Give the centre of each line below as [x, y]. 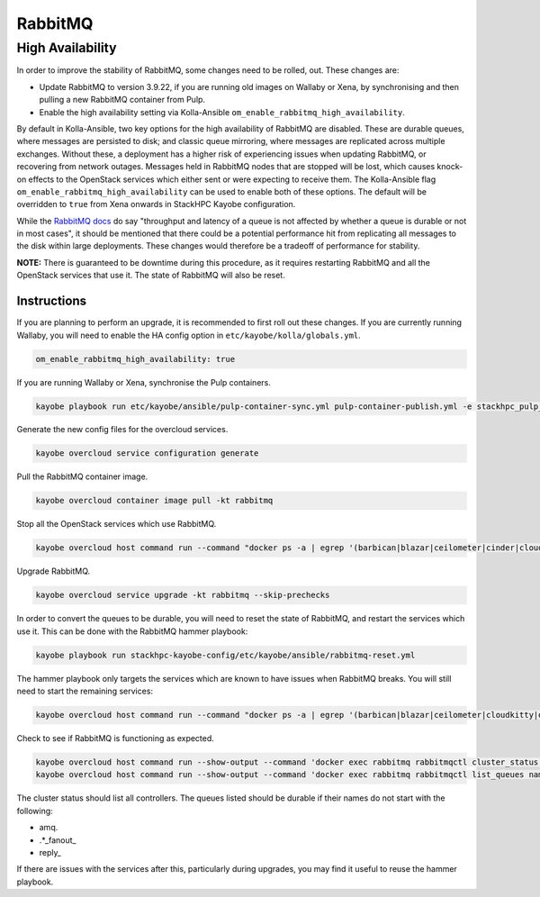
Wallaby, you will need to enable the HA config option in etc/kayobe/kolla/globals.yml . [189, 335]
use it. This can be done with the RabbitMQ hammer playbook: [132, 631]
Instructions [52, 301]
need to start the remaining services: [85, 691]
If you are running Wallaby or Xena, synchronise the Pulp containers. [144, 382]
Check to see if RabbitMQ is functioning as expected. [116, 738]
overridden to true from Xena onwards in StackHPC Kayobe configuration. [156, 204]
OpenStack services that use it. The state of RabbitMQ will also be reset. [151, 276]
